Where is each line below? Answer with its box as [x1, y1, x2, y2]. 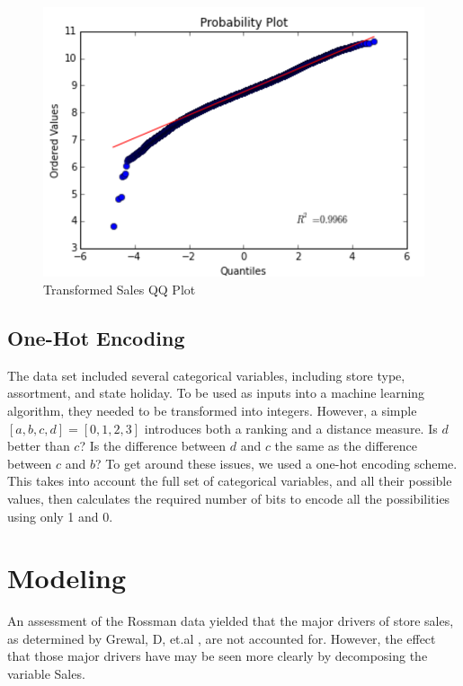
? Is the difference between [79, 436, 227, 455]
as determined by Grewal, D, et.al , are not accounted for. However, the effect [7, 629, 436, 647]
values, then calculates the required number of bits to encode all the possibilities [7, 488, 450, 507]
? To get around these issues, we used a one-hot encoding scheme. [95, 453, 458, 472]
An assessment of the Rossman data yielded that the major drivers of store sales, [7, 611, 454, 630]
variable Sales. [7, 664, 85, 683]
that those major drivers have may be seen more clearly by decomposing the [7, 646, 428, 665]
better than [7, 436, 70, 455]
